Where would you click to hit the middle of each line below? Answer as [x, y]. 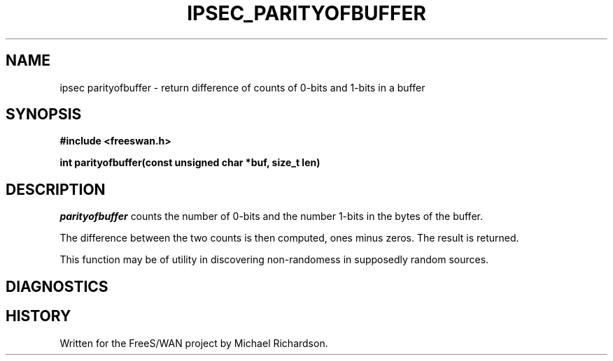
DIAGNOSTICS [57, 286]
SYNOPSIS [44, 115]
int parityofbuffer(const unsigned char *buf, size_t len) [190, 163]
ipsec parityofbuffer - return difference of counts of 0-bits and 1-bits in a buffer [242, 87]
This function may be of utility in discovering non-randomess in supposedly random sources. [274, 260]
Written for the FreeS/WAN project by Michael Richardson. [194, 343]
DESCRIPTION [56, 189]
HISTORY [38, 316]
